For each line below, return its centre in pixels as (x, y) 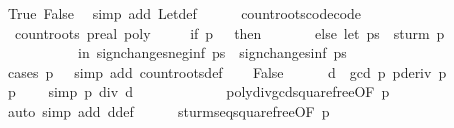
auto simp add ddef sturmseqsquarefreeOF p (168, 110)
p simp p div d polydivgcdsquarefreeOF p (198, 91)
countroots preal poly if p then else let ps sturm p (229, 32)
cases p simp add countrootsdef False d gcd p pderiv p (227, 71)
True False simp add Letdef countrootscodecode (184, 13)
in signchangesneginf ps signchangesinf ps (212, 52)
